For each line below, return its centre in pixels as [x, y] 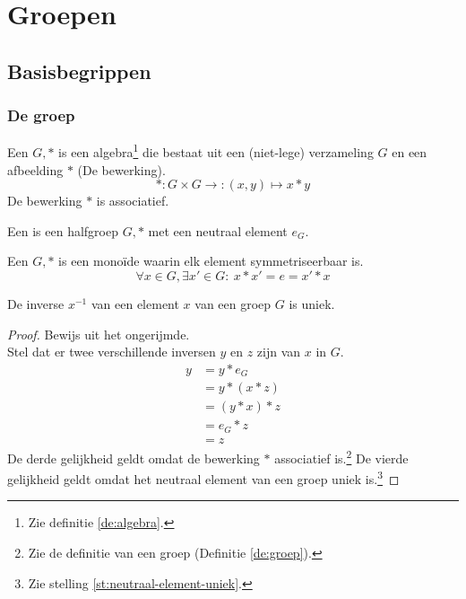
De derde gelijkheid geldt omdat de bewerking [134, 458]
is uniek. [312, 304]
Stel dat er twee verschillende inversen [112, 352]
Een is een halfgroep [63, 230]
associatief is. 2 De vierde [341, 456]
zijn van [279, 352]
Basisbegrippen [79, 70]
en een [410, 152]
